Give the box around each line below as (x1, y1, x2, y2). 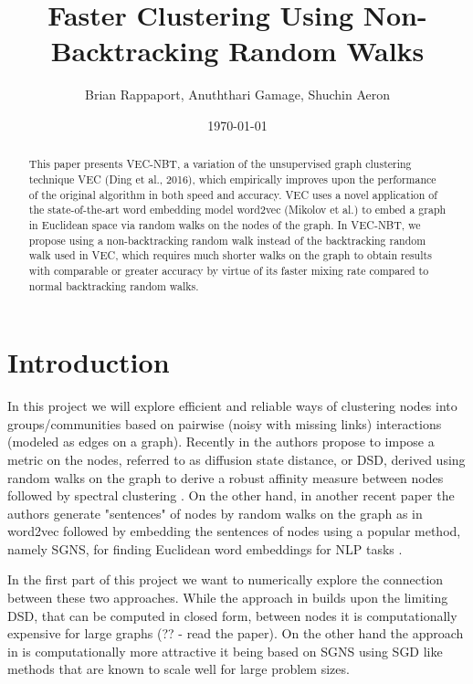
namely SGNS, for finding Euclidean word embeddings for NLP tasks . (7, 539, 403, 558)
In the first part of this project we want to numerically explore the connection (7, 570, 444, 589)
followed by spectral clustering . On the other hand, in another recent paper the (7, 486, 455, 505)
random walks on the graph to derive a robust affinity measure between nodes (7, 468, 444, 487)
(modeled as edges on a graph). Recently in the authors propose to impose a (7, 432, 435, 451)
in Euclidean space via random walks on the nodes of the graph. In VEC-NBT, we (28, 216, 421, 232)
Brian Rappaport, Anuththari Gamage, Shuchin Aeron (85, 85, 390, 104)
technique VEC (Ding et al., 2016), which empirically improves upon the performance (28, 171, 436, 186)
